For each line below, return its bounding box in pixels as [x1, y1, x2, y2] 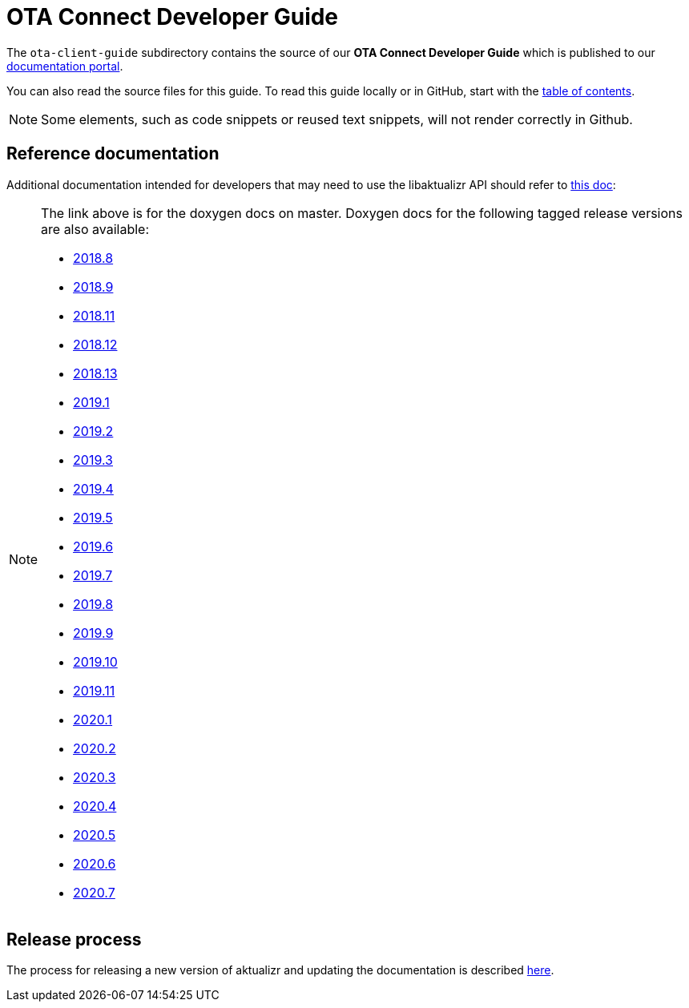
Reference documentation [6, 143, 220, 164]
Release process [6, 929, 142, 950]
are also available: [41, 220, 150, 237]
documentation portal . [6, 58, 123, 73]
